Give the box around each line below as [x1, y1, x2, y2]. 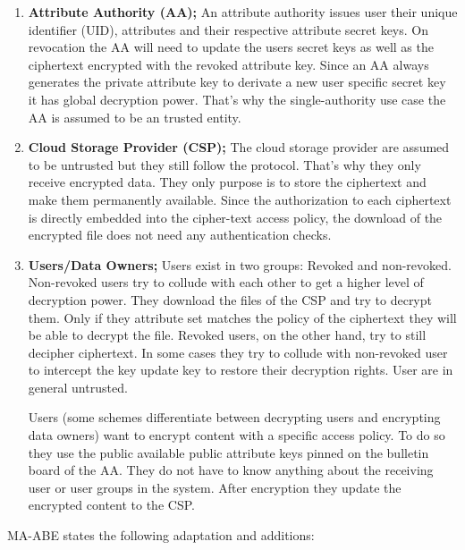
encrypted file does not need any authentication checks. [28, 225, 332, 244]
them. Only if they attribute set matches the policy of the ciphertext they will [28, 308, 457, 326]
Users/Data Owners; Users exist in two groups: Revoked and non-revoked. [28, 255, 452, 274]
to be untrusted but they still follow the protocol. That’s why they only [28, 155, 421, 173]
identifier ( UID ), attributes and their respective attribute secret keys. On [28, 20, 428, 38]
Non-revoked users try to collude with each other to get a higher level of [28, 273, 424, 292]
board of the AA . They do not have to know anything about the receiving [28, 461, 434, 479]
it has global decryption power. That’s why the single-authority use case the [28, 89, 446, 108]
